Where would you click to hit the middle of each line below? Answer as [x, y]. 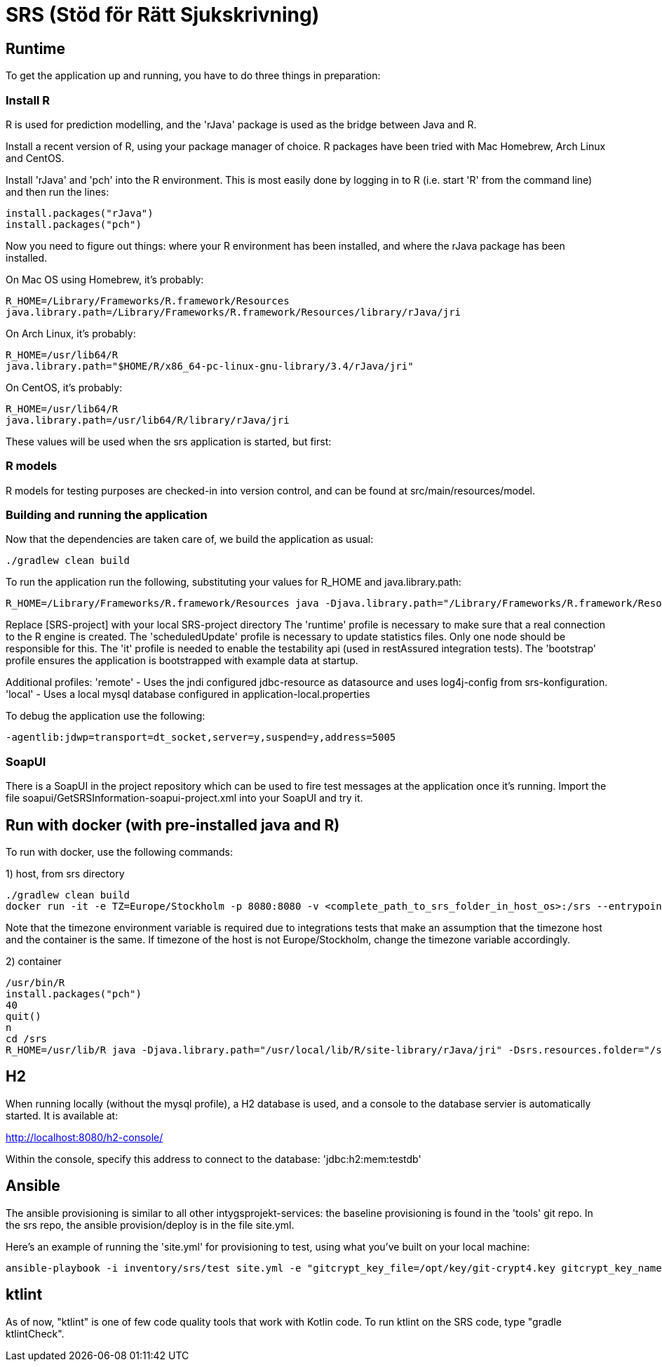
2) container [34, 962]
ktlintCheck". [35, 1333]
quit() [23, 1017]
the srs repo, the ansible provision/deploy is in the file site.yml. [150, 1225]
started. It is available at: [62, 1115]
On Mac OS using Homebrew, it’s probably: [105, 279]
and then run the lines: [58, 191]
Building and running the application [107, 515]
